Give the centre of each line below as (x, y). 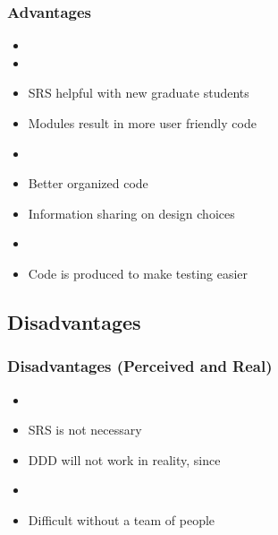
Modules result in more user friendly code (142, 123)
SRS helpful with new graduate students (139, 93)
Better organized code (88, 183)
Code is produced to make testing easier (138, 273)
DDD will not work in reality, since (124, 459)
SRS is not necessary (85, 430)
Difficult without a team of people (122, 519)
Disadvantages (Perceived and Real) (140, 366)
